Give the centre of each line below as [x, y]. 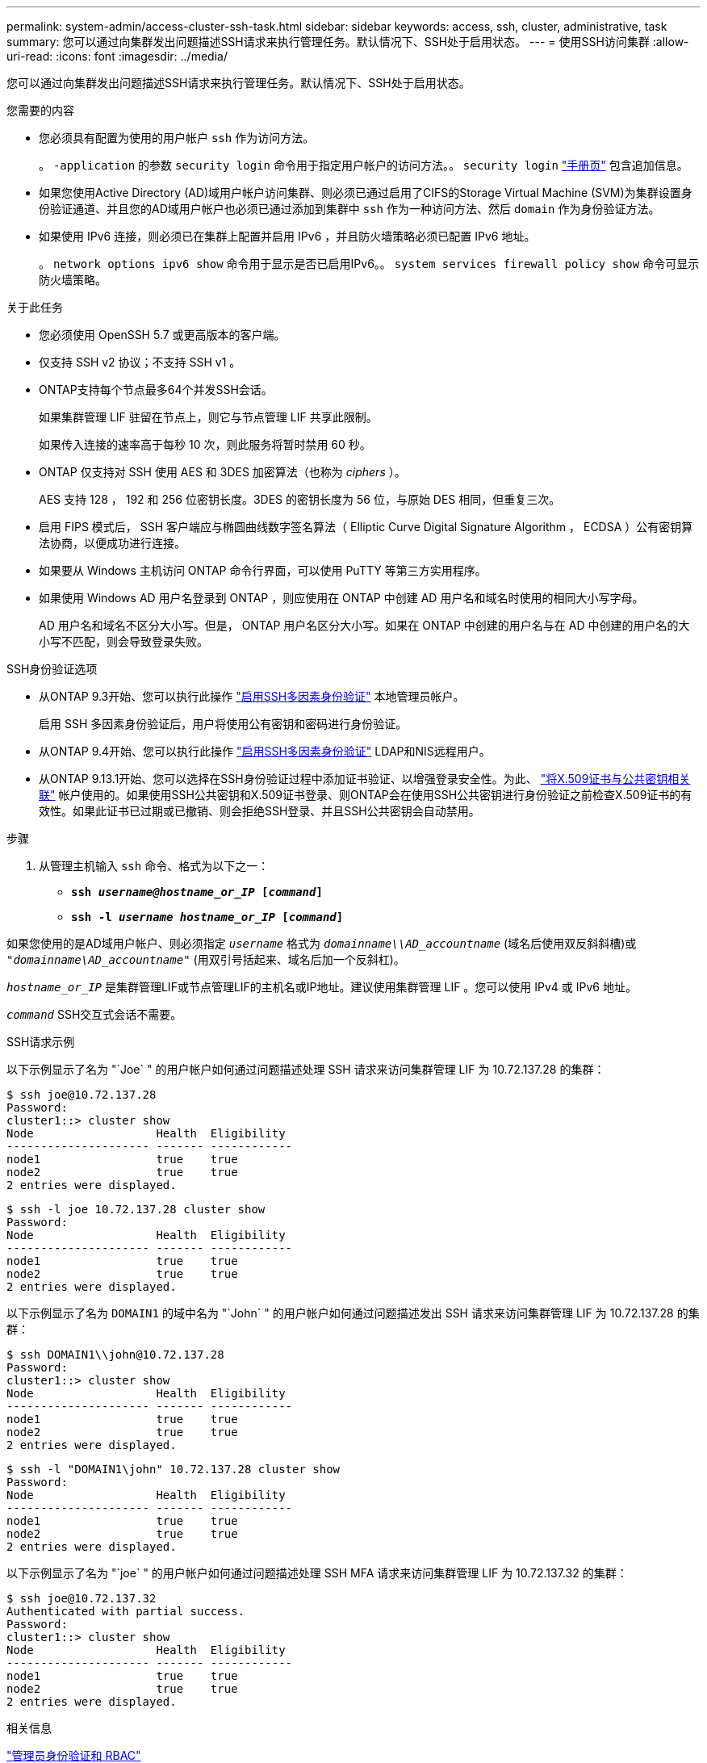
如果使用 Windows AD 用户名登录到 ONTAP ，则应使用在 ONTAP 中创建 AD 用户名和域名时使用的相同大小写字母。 [341, 598]
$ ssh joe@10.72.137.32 [82, 1598]
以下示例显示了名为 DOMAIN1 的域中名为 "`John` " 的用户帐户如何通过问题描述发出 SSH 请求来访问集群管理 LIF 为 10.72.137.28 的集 [353, 1313]
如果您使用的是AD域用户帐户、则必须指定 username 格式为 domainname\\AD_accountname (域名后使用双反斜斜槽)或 [322, 943]
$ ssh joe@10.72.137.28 [82, 1095]
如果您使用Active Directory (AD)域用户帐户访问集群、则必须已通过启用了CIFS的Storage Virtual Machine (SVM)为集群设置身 [366, 193]
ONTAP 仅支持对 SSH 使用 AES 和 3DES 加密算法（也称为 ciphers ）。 [222, 472]
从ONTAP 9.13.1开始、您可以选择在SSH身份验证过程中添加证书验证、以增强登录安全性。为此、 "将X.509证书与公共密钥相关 [365, 779]
